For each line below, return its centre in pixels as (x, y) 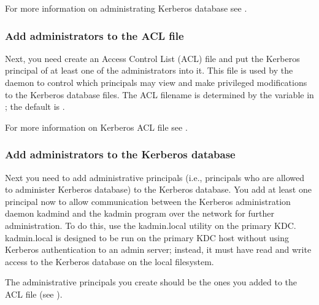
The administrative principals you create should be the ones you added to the (151, 282)
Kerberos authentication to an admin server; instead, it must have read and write (158, 249)
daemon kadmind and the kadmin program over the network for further (140, 213)
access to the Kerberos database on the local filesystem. (110, 261)
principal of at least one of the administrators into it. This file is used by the (149, 70)
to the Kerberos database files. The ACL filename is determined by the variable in (159, 94)
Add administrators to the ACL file (94, 35)
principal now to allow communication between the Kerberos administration (148, 201)
